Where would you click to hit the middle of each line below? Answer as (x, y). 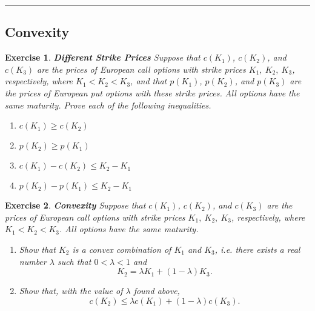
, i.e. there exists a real (257, 249)
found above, (157, 291)
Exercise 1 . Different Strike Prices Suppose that (103, 57)
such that (74, 261)
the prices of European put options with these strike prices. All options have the (152, 92)
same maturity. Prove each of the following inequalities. (108, 105)
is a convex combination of (122, 249)
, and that (149, 81)
